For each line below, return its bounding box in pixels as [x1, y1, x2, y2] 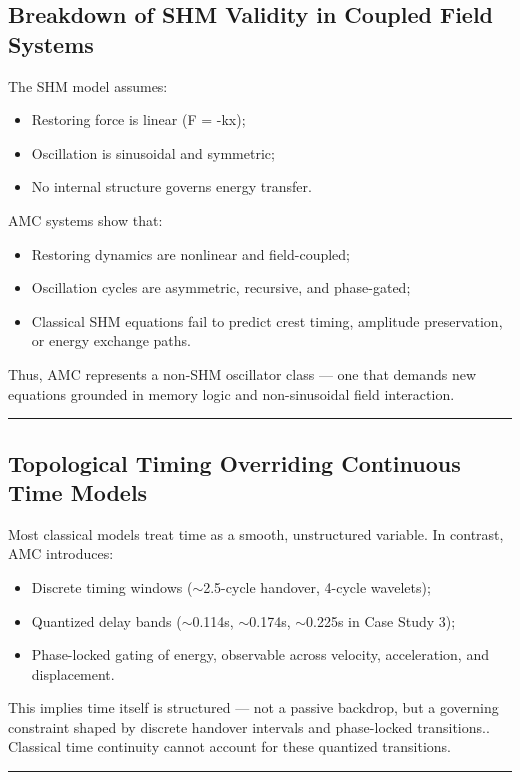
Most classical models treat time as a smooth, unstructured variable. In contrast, [8, 523, 504, 544]
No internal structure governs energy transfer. [31, 176, 312, 197]
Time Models [8, 476, 148, 507]
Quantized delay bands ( [31, 610, 182, 631]
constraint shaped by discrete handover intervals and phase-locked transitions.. [8, 716, 490, 737]
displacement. [31, 663, 115, 684]
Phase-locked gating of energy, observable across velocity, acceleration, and [31, 644, 489, 665]
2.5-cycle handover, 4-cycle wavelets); [203, 576, 431, 597]
